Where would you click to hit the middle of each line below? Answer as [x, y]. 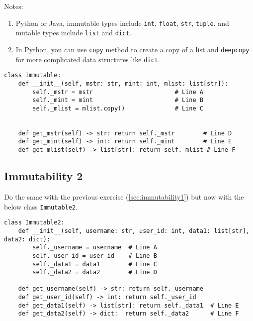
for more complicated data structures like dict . [88, 59]
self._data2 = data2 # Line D [95, 272]
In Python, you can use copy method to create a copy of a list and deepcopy [132, 49]
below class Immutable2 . [41, 206]
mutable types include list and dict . [74, 33]
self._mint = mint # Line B [118, 100]
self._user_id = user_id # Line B [95, 256]
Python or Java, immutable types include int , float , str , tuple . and [122, 23]
